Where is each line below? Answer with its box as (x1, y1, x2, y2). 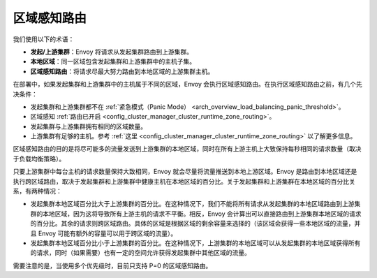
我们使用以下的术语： (13, 35, 75, 43)
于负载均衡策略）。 (13, 154, 66, 163)
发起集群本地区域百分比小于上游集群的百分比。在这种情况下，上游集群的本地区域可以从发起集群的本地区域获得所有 (30, 238, 361, 247)
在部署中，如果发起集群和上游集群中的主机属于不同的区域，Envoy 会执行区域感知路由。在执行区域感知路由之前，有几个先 (13, 80, 362, 89)
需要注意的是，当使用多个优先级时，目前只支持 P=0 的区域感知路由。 (13, 261, 212, 270)
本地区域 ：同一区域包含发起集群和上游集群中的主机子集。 (30, 57, 195, 66)
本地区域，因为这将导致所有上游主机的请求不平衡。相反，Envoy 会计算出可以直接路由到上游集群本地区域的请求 (42, 210, 362, 218)
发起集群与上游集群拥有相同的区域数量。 (30, 122, 147, 131)
